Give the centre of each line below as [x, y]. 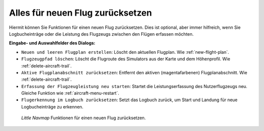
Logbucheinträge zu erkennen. [52, 107]
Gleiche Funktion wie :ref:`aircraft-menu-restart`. [70, 93]
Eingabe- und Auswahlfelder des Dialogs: [52, 43]
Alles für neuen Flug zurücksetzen [80, 13]
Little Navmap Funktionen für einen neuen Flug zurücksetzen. [84, 118]
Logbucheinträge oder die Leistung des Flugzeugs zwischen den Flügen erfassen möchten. [101, 34]
